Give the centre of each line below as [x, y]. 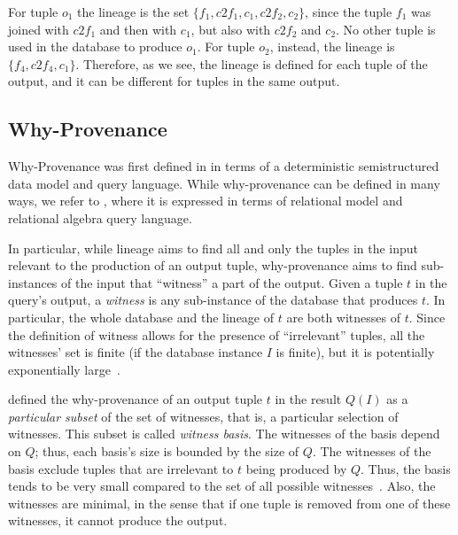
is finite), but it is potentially [355, 352]
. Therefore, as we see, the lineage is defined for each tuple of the [252, 63]
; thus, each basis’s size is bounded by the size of [167, 451]
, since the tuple [349, 12]
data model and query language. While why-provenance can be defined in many [224, 183]
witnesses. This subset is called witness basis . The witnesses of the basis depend [224, 434]
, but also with [231, 29]
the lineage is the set [133, 12]
